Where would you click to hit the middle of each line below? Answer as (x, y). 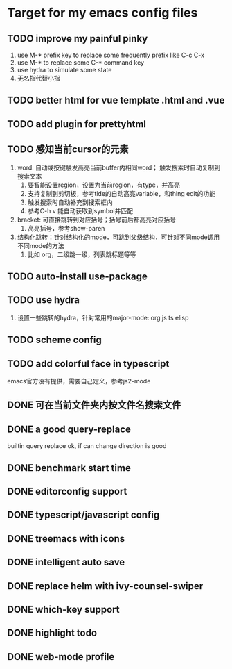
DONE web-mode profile (61, 657)
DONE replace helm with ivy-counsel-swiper (105, 586)
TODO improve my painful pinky (78, 39)
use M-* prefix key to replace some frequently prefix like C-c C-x (110, 55)
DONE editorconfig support (67, 491)
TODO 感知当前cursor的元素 (68, 150)
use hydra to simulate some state (64, 70)
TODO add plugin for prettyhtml (77, 124)
